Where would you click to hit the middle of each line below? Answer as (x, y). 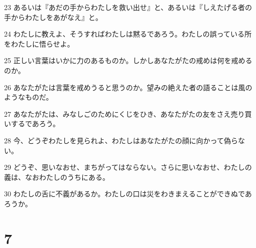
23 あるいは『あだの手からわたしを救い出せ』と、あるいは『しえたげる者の (128, 7)
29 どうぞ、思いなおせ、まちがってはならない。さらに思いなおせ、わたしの (128, 167)
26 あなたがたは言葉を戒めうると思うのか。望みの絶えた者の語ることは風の (128, 87)
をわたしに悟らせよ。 (39, 43)
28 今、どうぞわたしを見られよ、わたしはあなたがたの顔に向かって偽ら (121, 140)
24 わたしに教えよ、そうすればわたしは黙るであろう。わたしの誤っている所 (128, 34)
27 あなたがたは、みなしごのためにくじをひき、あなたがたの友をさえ (117, 113)
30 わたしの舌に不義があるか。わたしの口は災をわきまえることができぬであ (128, 194)
